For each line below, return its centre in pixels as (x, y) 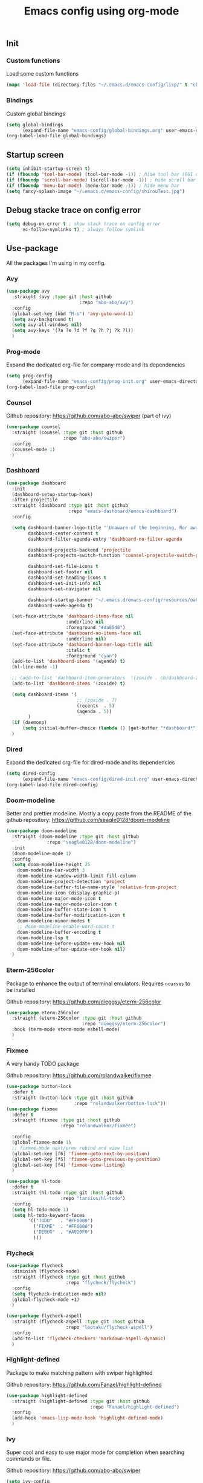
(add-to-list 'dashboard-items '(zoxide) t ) (69, 684)
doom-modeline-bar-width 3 (51, 870)
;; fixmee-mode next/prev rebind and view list (73, 1148)
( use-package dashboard (36, 483)
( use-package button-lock (39, 1087)
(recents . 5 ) (95, 706)
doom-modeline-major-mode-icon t (59, 898)
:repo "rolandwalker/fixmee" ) (98, 1126)
